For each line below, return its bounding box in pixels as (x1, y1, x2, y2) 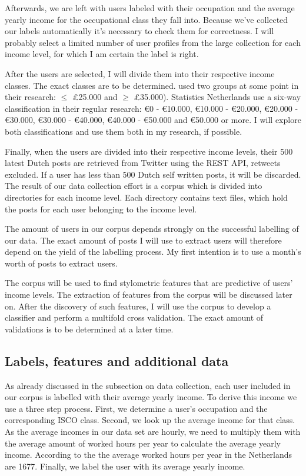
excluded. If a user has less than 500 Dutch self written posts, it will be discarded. (5, 168, 301, 180)
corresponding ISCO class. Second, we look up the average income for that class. (5, 414, 295, 426)
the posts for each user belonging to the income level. (5, 202, 197, 215)
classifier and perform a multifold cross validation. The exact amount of (5, 311, 264, 324)
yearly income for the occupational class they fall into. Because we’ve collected (5, 13, 288, 25)
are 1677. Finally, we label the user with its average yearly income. (5, 460, 245, 472)
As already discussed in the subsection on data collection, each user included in (5, 379, 291, 391)
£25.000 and (72, 91, 118, 103)
